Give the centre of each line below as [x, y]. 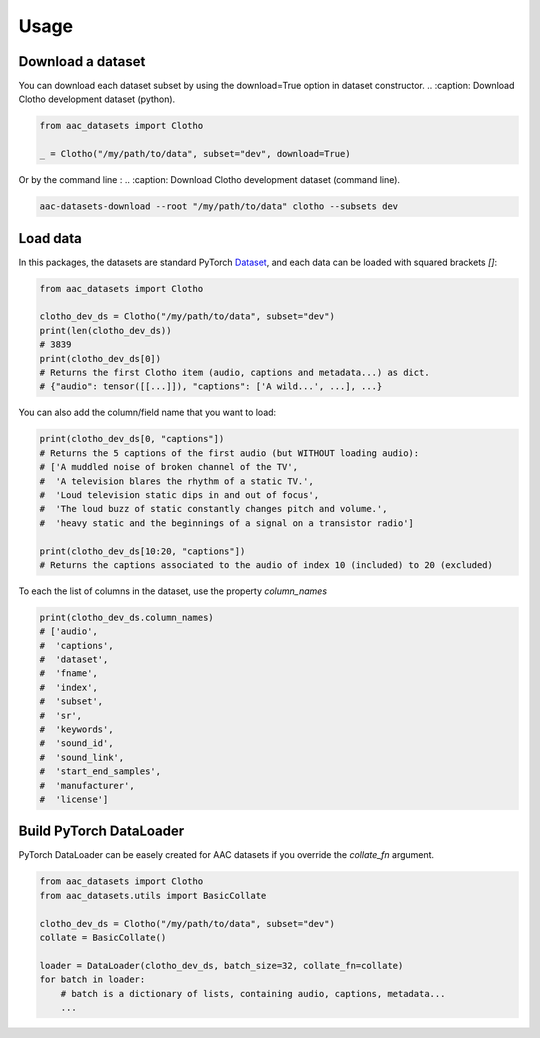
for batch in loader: [92, 979]
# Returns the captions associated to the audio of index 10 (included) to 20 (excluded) [266, 564]
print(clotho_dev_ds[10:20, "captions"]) [142, 551]
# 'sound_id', [76, 743]
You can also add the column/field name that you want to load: [147, 412]
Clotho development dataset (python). [97, 99]
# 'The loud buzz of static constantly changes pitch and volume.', [213, 509]
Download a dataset [82, 61]
